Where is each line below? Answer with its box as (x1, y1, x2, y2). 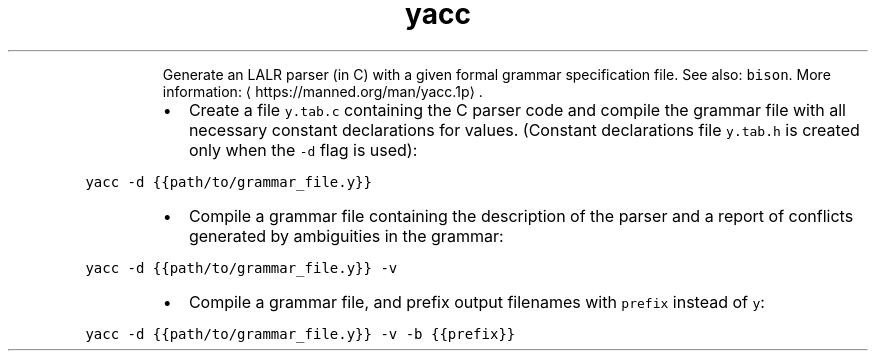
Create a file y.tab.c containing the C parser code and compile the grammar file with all (188, 99, 846, 120)
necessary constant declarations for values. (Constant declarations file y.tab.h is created (188, 119, 860, 140)
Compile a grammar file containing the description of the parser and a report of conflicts (188, 205, 854, 226)
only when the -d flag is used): (188, 139, 418, 160)
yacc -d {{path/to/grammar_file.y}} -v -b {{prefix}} (85, 325, 516, 342)
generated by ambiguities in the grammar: (188, 225, 504, 246)
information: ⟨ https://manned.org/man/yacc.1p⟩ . (162, 82, 483, 100)
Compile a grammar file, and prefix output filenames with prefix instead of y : (188, 291, 765, 312)
